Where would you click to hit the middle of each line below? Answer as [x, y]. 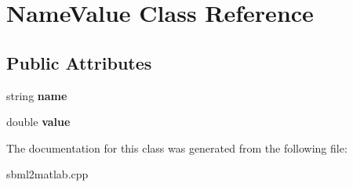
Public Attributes [79, 62]
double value [38, 122]
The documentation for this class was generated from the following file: [177, 147]
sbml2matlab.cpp [47, 174]
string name [37, 95]
